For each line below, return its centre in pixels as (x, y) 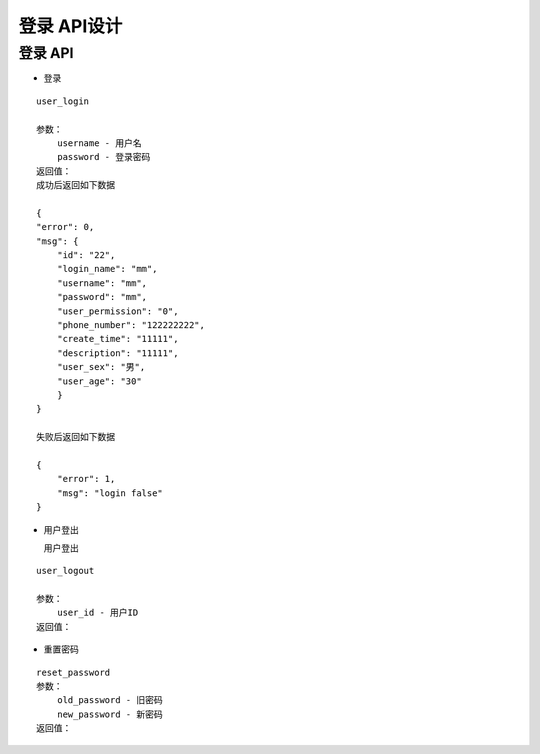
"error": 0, (65, 227)
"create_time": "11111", (117, 339)
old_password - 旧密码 (110, 700)
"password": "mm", (102, 297)
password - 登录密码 (103, 157)
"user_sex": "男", (101, 367)
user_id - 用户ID (97, 613)
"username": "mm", (102, 283)
